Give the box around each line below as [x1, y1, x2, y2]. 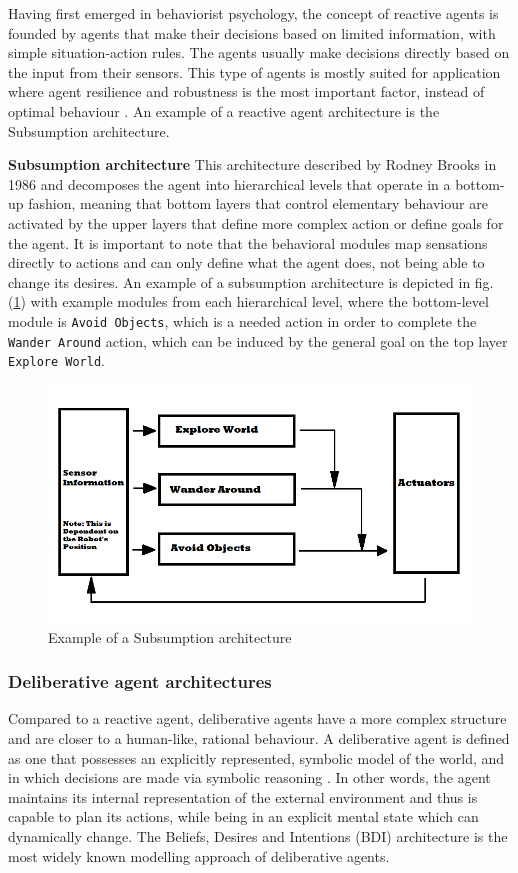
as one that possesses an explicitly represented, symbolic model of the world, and [8, 747, 505, 768]
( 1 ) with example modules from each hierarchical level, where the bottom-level [8, 291, 489, 312]
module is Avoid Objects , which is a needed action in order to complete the [8, 310, 477, 331]
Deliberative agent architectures [8, 669, 272, 694]
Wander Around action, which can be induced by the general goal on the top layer [8, 330, 508, 351]
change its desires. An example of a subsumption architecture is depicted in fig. [8, 271, 494, 292]
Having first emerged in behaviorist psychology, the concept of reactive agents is [8, 3, 499, 23]
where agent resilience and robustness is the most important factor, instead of [8, 81, 485, 102]
